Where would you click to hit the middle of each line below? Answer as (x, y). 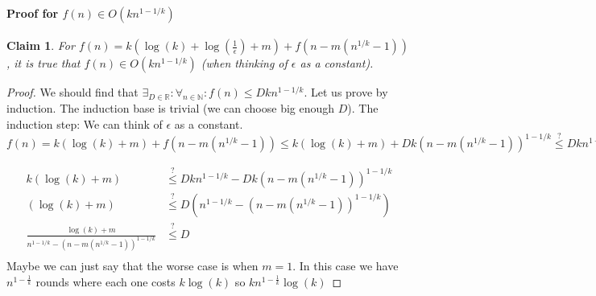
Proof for (33, 12)
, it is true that (43, 63)
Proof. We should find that (72, 92)
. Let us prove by (346, 92)
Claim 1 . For (41, 45)
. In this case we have (346, 266)
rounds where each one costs (106, 281)
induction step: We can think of (85, 123)
